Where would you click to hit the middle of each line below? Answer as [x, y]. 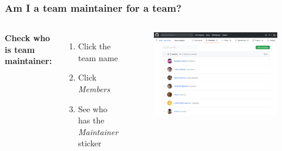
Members [94, 89]
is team [20, 49]
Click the [94, 46]
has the [91, 120]
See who [93, 108]
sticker [90, 143]
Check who [28, 38]
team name [98, 57]
